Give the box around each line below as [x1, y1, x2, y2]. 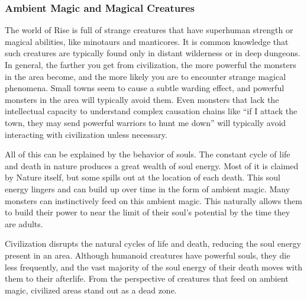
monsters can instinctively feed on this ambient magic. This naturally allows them [5, 194, 302, 207]
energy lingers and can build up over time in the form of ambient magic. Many [5, 182, 290, 195]
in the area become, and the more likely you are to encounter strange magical [5, 70, 286, 82]
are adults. [5, 217, 43, 230]
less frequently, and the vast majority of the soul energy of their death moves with [5, 260, 302, 273]
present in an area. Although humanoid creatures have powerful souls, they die [5, 249, 290, 261]
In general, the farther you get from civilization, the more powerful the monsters [5, 59, 296, 70]
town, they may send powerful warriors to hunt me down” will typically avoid [5, 116, 286, 128]
